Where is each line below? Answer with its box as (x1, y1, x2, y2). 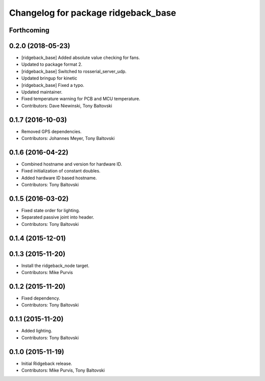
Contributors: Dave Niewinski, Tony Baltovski (21, 103, 112, 109)
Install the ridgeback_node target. (21, 263, 90, 269)
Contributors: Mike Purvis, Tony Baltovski (21, 367, 105, 373)
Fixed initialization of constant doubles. (21, 168, 101, 174)
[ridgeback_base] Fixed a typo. (21, 82, 84, 88)
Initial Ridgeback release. (21, 360, 72, 366)
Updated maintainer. (21, 89, 63, 95)
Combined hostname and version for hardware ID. (21, 161, 122, 167)
